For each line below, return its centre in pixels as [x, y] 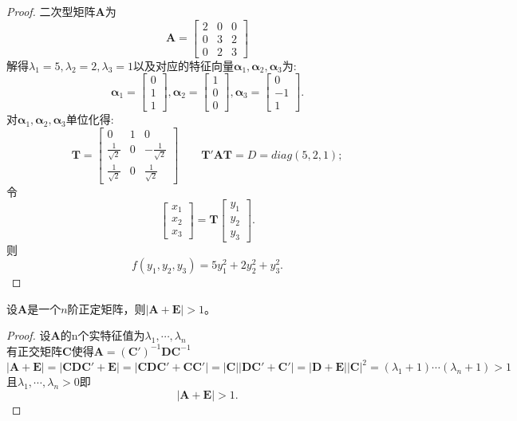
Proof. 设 [29, 335]
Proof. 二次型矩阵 [51, 11]
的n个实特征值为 [103, 335]
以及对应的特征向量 [184, 65]
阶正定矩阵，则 [107, 308]
